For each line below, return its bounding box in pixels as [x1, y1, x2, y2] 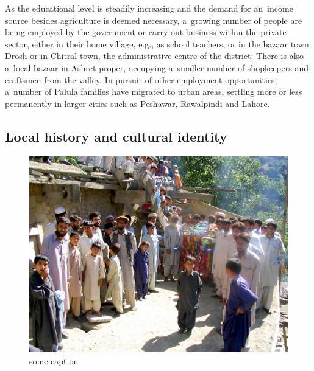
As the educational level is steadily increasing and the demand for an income [5, 2, 293, 14]
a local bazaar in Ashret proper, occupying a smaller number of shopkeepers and [5, 61, 309, 74]
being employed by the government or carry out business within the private [5, 26, 287, 38]
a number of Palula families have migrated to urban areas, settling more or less [5, 85, 302, 98]
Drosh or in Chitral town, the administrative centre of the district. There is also [5, 49, 304, 62]
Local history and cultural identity [5, 127, 227, 145]
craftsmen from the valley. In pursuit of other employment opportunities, [5, 73, 277, 86]
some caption [29, 355, 79, 367]
